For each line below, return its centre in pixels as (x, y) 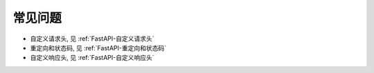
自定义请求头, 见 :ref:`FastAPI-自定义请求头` (92, 39)
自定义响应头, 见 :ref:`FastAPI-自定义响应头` (92, 58)
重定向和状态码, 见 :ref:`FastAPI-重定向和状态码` (98, 48)
